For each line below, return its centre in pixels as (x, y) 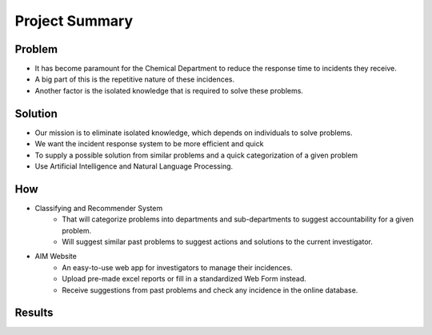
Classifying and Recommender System (99, 208)
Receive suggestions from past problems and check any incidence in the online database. (210, 290)
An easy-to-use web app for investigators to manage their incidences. (177, 267)
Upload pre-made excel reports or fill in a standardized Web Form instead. (184, 279)
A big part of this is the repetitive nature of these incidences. (135, 79)
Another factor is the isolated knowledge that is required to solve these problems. (169, 90)
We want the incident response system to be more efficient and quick (149, 144)
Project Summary (74, 21)
